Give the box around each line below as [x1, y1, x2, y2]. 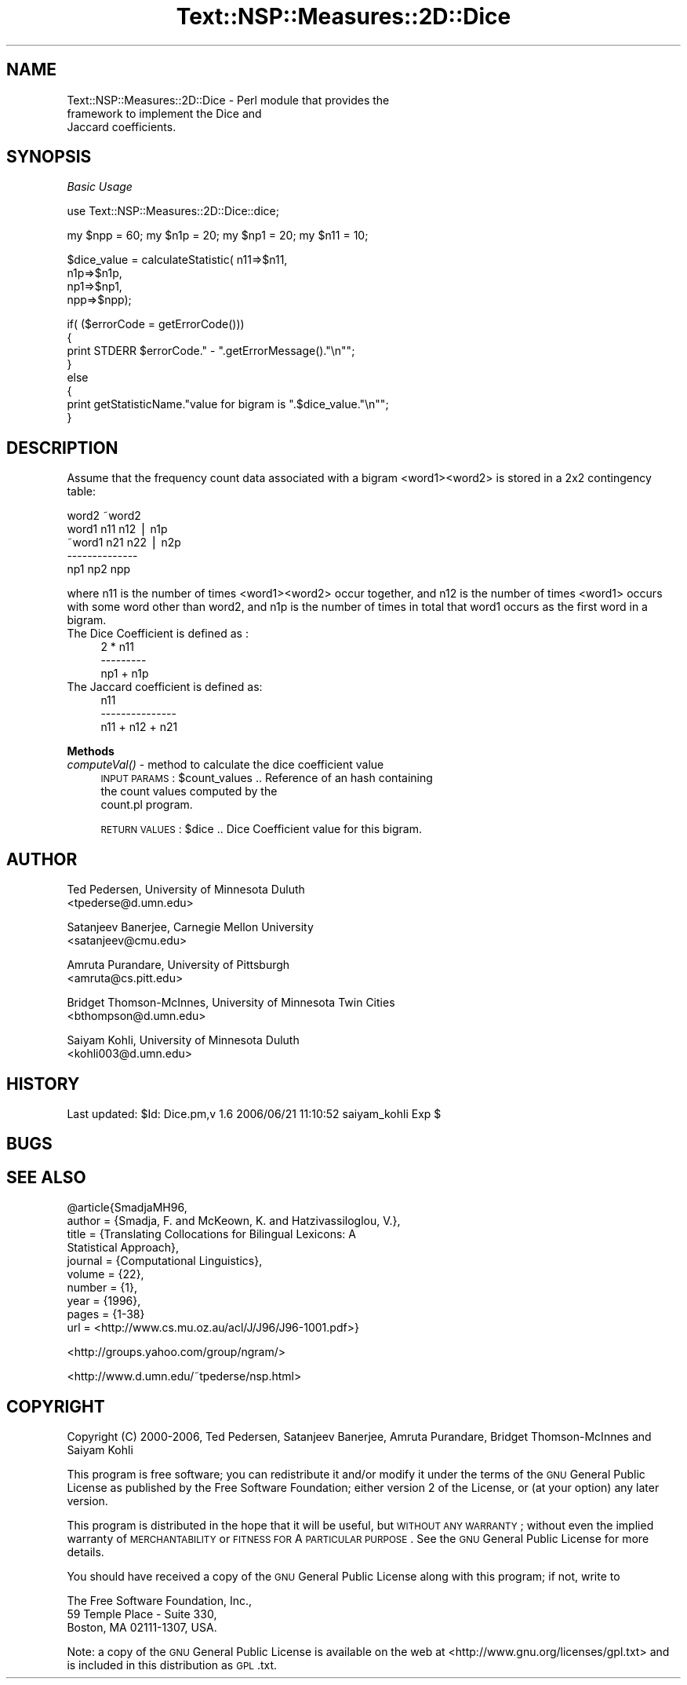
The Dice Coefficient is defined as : [67, 627, 249, 641]
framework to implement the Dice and [67, 106, 262, 120]
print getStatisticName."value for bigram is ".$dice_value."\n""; [67, 397, 389, 411]
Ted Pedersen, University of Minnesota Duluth [67, 883, 305, 897]
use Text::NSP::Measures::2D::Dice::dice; [67, 204, 279, 218]
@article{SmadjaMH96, [67, 1201, 187, 1215]
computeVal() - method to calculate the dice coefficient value [67, 758, 384, 772]
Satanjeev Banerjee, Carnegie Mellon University [67, 920, 314, 934]
